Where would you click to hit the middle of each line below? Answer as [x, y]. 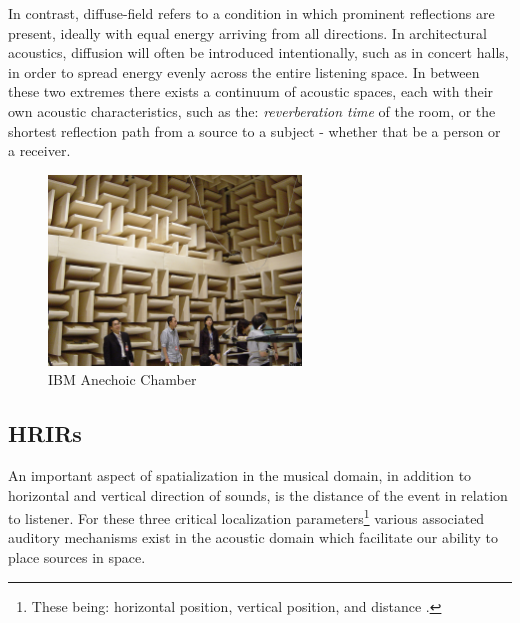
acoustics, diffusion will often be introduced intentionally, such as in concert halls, [258, 52]
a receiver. [39, 150]
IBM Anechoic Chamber [122, 379]
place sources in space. [77, 556]
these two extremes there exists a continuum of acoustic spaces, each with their [251, 91]
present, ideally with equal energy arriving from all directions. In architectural [247, 32]
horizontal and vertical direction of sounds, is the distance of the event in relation [258, 494]
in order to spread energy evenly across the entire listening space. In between [244, 71]
